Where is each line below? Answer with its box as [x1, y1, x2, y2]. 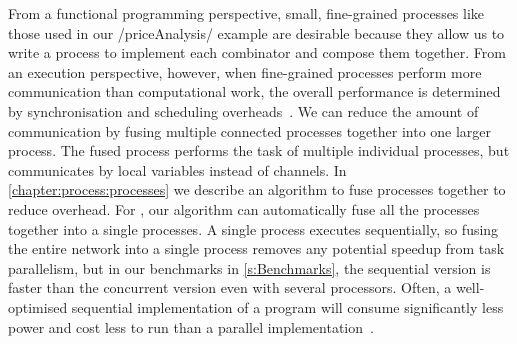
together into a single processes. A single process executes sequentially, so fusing [8, 218, 499, 239]
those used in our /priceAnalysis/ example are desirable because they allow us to [8, 22, 505, 43]
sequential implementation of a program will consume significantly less [71, 296, 504, 317]
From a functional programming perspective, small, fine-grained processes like [8, 3, 485, 23]
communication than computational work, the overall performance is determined [8, 81, 501, 102]
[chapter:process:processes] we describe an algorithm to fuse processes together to [8, 179, 506, 200]
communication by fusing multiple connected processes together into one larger [8, 120, 492, 141]
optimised [8, 296, 68, 317]
